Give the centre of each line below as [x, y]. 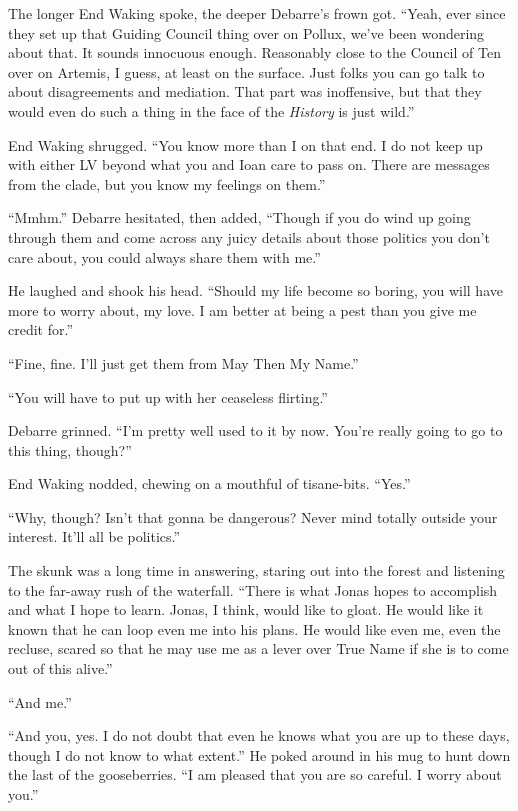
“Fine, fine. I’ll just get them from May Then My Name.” [183, 362]
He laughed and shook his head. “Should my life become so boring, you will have [255, 290]
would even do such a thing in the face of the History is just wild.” [211, 110]
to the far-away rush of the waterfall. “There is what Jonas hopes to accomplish [253, 589]
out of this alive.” [60, 668]
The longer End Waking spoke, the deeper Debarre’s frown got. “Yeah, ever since [257, 13]
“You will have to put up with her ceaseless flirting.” [168, 396]
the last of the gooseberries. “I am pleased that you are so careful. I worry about [255, 774]
